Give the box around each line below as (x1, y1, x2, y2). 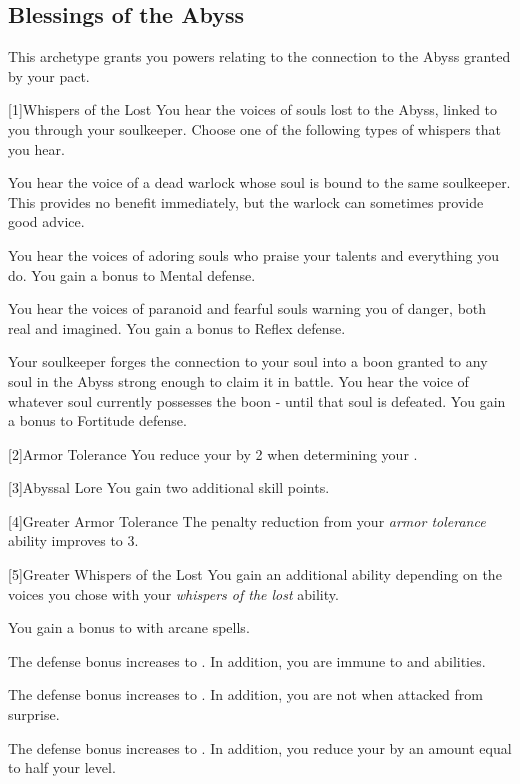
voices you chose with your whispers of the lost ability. (8, 583, 339, 604)
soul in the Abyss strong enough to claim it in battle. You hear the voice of (8, 370, 469, 391)
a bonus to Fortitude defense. (8, 410, 187, 431)
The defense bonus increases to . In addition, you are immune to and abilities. (8, 650, 486, 671)
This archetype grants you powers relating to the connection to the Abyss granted (8, 46, 511, 67)
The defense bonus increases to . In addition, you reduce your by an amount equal (8, 737, 512, 758)
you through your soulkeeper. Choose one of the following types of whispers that (8, 118, 501, 139)
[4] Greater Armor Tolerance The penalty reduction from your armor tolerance (8, 510, 486, 531)
